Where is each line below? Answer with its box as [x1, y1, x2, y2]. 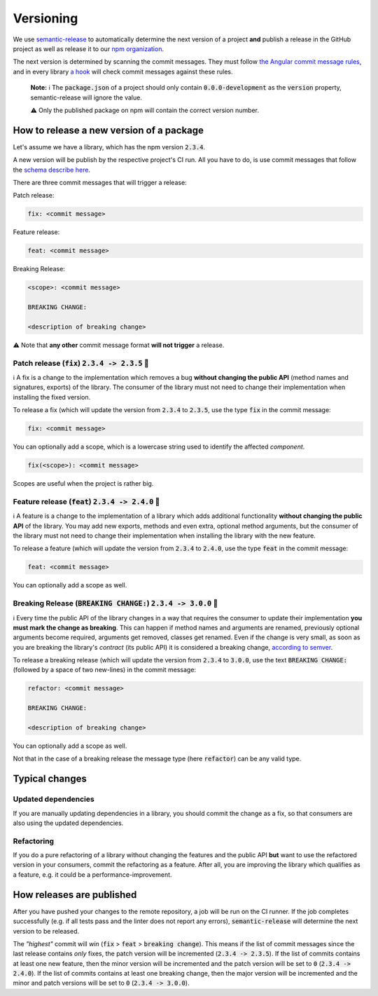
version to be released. [13, 927, 80, 935]
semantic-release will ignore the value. [30, 93, 143, 102]
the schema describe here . [13, 165, 91, 174]
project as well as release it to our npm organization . [13, 44, 164, 53]
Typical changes [13, 773, 87, 785]
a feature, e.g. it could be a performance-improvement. [13, 870, 172, 879]
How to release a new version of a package [13, 124, 204, 136]
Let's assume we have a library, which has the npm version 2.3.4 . [13, 142, 206, 151]
